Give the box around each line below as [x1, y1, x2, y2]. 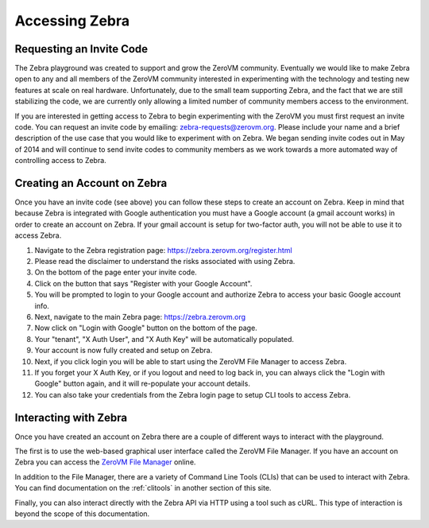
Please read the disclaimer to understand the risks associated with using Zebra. [34, 257, 296, 266]
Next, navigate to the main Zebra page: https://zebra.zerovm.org [34, 313, 246, 321]
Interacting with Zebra [14, 410, 127, 425]
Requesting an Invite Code [14, 42, 149, 56]
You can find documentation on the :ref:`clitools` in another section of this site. [14, 483, 272, 493]
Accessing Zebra [14, 12, 130, 29]
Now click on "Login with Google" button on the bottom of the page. [34, 323, 257, 333]
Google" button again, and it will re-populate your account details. [34, 379, 250, 389]
